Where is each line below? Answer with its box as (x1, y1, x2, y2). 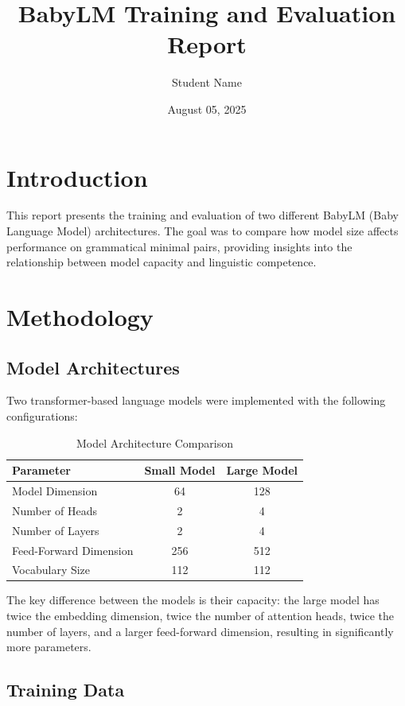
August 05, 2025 (167, 100, 247, 117)
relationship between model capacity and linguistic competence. (6, 254, 317, 270)
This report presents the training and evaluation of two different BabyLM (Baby (6, 207, 399, 223)
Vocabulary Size (12, 561, 91, 578)
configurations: (6, 407, 78, 424)
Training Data (6, 677, 125, 702)
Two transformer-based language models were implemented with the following (6, 392, 386, 409)
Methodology (6, 301, 154, 332)
